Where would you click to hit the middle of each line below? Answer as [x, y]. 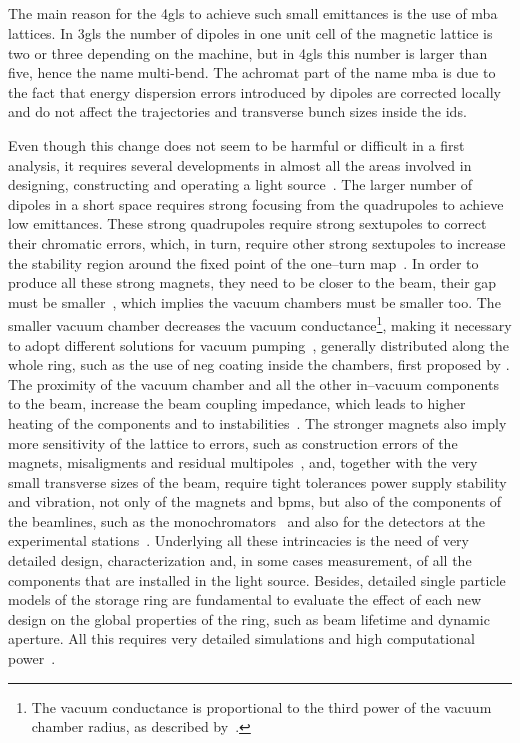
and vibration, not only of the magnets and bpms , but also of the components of [255, 501]
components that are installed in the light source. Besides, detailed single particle [257, 579]
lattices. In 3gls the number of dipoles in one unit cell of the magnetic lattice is [250, 32]
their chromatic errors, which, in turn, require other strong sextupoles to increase [257, 242]
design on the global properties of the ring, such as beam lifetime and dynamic [249, 618]
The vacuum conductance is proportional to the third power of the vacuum [261, 706]
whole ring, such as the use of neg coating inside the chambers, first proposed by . [259, 364]
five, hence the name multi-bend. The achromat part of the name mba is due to [252, 72]
